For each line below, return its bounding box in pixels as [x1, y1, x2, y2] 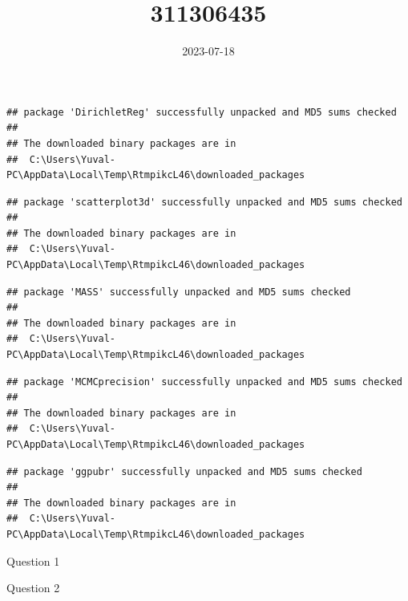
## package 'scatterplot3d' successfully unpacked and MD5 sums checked [6, 196, 402, 208]
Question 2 [6, 579, 60, 596]
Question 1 [6, 552, 60, 569]
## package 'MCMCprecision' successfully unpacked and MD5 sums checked [6, 376, 402, 388]
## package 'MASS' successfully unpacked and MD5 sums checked [6, 286, 351, 298]
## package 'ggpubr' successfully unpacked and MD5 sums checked [6, 465, 362, 477]
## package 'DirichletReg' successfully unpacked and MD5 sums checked [6, 106, 397, 118]
